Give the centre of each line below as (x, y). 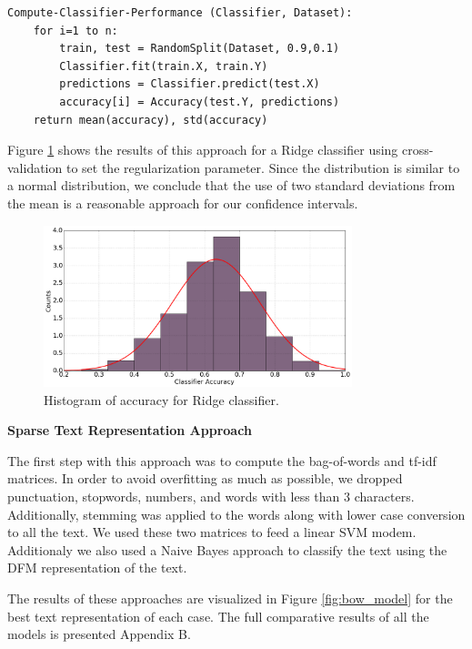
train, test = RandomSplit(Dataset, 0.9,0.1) (200, 49)
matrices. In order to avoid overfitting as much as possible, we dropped (205, 478)
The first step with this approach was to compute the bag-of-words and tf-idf (222, 460)
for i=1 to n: (75, 30)
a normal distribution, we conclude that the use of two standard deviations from (231, 185)
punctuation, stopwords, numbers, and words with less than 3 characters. (211, 497)
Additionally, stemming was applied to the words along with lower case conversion (236, 514)
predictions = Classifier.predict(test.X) (190, 84)
